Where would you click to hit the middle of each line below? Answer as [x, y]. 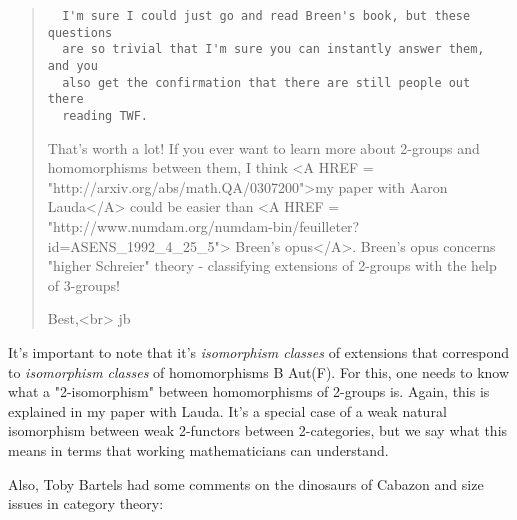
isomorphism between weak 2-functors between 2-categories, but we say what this [258, 430]
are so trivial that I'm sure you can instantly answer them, [273, 49]
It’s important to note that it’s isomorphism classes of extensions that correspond [259, 351]
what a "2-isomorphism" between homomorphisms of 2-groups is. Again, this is [249, 391]
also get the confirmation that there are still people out [266, 82]
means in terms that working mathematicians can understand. [198, 449]
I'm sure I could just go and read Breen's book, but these [266, 16]
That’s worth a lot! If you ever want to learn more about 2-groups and [263, 147]
